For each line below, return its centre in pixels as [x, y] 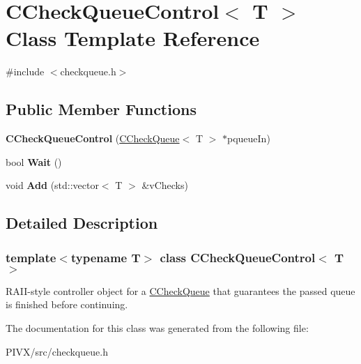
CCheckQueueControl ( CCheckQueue [93, 138]
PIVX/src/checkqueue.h [57, 351]
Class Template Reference [133, 38]
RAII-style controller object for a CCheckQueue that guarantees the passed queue [180, 290]
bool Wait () [34, 161]
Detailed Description [82, 223]
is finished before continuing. [67, 304]
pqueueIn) [249, 138]
